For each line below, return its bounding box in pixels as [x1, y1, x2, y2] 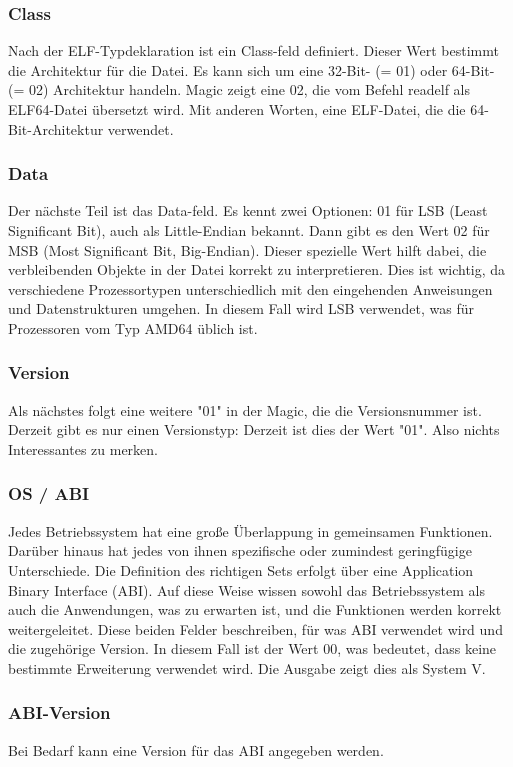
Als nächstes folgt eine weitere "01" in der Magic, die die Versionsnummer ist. [8, 399, 482, 420]
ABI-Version [8, 700, 111, 725]
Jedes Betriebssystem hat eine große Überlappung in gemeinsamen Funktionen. [8, 520, 493, 541]
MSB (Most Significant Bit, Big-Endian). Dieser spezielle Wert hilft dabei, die [8, 239, 487, 260]
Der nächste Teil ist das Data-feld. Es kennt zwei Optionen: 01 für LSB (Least [8, 200, 488, 221]
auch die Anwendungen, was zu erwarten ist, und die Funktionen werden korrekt [8, 599, 502, 620]
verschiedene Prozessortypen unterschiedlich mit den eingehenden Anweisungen [8, 278, 493, 299]
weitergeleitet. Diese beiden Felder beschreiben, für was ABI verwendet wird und [8, 618, 503, 639]
